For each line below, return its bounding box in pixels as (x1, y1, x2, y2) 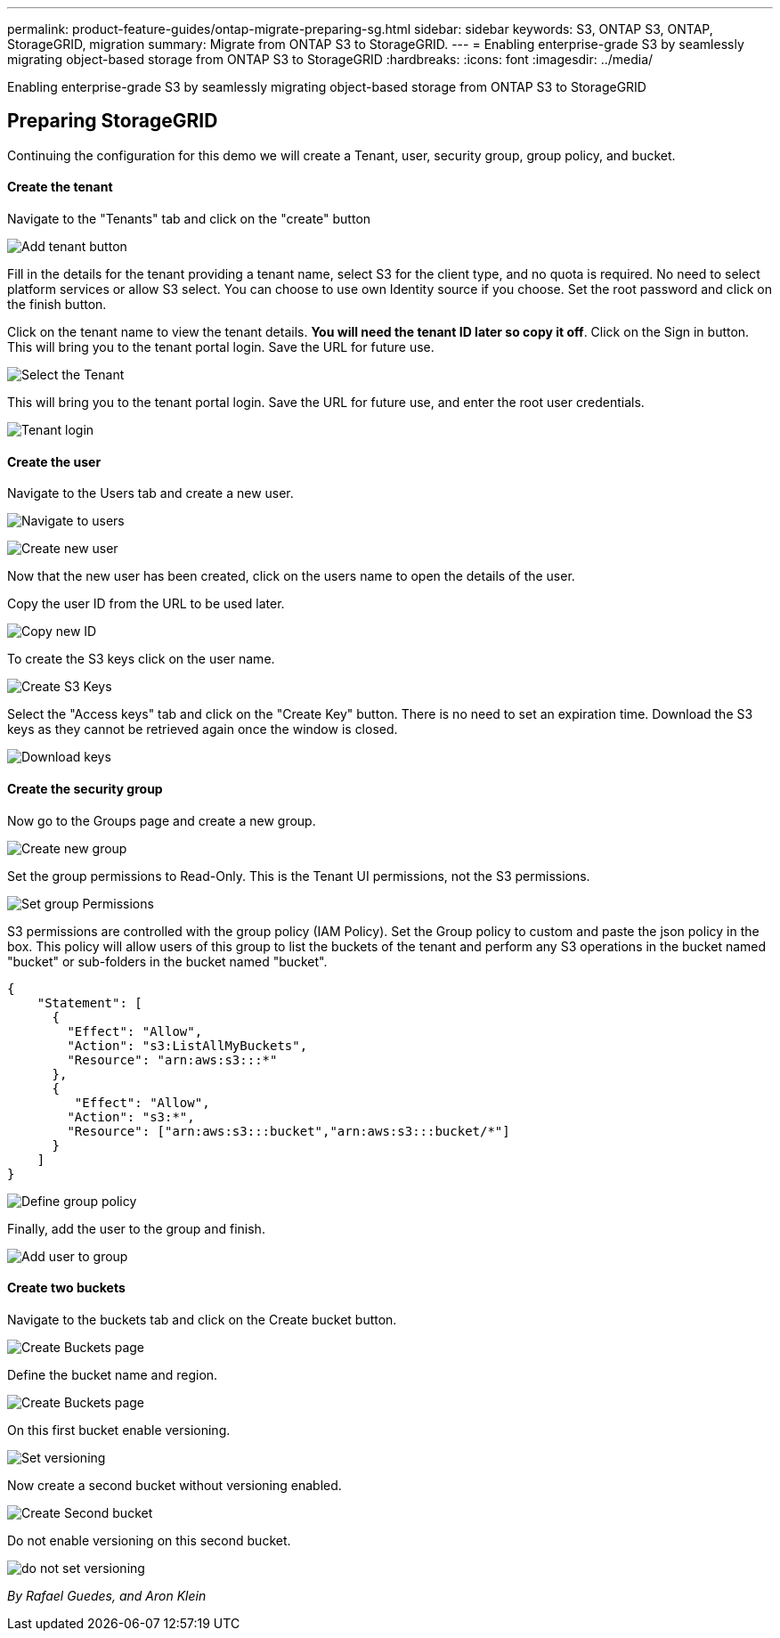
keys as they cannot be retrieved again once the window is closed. (7, 721, 398, 738)
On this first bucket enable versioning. (7, 1422, 231, 1438)
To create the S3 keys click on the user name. (7, 651, 275, 667)
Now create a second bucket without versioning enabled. (7, 1477, 342, 1493)
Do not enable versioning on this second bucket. (7, 1532, 291, 1548)
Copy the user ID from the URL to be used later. (7, 596, 285, 612)
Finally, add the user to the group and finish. (7, 1220, 265, 1236)
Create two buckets (7, 1280, 126, 1296)
